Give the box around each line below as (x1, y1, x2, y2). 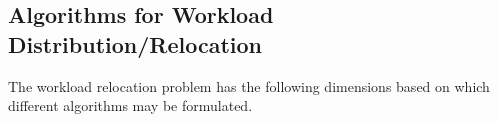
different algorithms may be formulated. (8, 95, 253, 116)
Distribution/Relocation (8, 28, 262, 59)
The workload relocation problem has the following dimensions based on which (8, 75, 490, 96)
